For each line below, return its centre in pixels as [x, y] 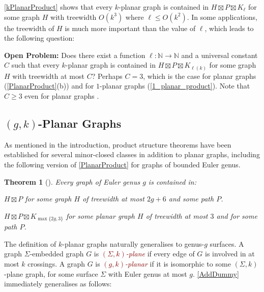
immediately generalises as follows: [58, 284]
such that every [35, 65]
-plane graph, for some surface [51, 273]
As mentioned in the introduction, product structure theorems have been [118, 144]
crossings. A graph [56, 264]
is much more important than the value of [130, 28]
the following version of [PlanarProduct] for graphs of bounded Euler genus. [122, 165]
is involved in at [230, 254]
